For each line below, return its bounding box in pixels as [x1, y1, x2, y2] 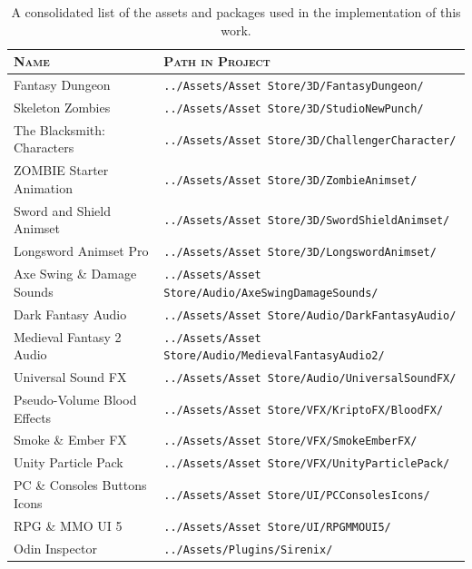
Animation [14, 178, 73, 197]
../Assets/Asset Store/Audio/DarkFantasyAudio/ [163, 309, 457, 322]
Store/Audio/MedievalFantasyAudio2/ [163, 349, 385, 363]
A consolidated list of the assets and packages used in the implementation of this [11, 3, 461, 21]
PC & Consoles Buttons [14, 476, 147, 495]
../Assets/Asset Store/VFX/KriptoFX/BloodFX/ [163, 403, 444, 417]
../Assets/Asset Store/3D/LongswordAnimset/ [163, 246, 437, 260]
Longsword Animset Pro [14, 241, 149, 260]
